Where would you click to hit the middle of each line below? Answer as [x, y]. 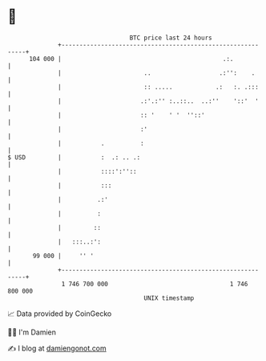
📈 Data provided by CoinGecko [60, 314]
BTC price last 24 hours [171, 38]
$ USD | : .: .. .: [74, 157]
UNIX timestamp [169, 298]
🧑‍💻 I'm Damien [32, 332]
